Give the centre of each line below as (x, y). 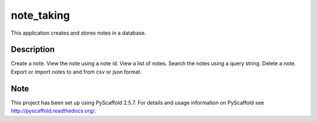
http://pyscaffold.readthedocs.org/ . (53, 111)
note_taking (41, 15)
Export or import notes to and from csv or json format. (76, 72)
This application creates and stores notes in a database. (79, 33)
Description (33, 50)
